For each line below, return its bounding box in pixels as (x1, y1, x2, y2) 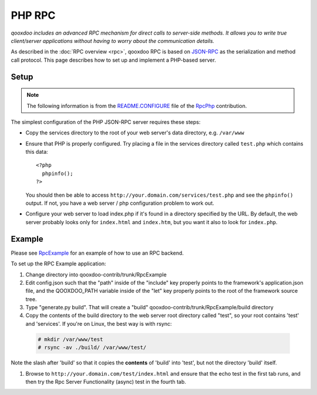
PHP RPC (11, 9, 56, 22)
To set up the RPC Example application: (11, 260, 106, 267)
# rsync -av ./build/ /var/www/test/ (38, 344, 147, 351)
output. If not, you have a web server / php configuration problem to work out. (25, 200, 214, 207)
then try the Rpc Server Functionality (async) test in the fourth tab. (25, 378, 186, 385)
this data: (25, 148, 48, 156)
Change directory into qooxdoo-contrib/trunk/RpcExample (25, 271, 167, 278)
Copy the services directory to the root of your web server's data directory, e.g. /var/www (25, 129, 245, 136)
